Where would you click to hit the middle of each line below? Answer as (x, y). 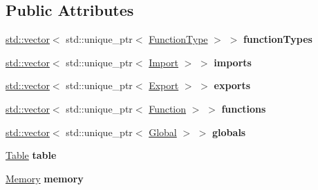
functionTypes (278, 39)
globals (229, 132)
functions (244, 108)
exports (232, 85)
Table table (31, 155)
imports (233, 62)
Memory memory (45, 178)
